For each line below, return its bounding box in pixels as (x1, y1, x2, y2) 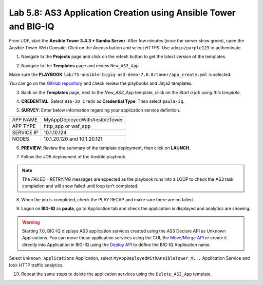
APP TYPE (12, 122, 36, 129)
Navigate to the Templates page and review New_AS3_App (21, 62, 139, 68)
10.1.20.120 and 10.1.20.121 (43, 135, 103, 142)
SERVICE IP (12, 129, 38, 136)
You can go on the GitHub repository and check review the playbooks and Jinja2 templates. (9, 80, 193, 86)
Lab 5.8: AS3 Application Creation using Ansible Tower (9, 7, 236, 18)
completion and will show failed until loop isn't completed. (22, 183, 139, 189)
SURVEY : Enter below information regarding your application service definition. (21, 107, 180, 113)
